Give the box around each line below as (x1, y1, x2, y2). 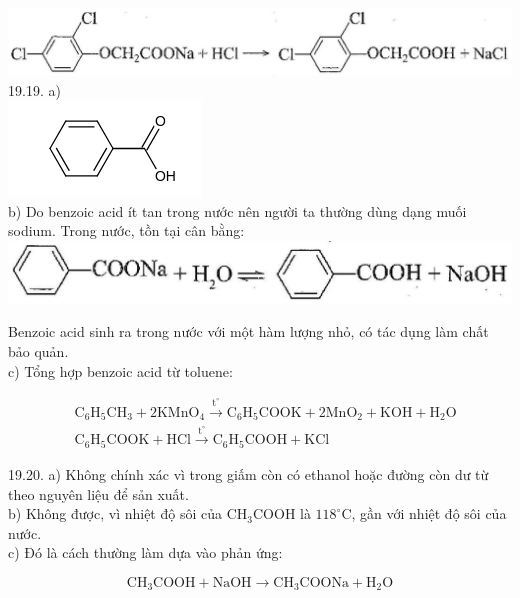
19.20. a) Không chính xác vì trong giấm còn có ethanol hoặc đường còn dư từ (8, 463, 489, 484)
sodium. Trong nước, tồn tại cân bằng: (8, 220, 245, 241)
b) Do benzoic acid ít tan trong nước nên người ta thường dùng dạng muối (8, 200, 467, 221)
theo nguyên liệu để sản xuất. (8, 483, 189, 504)
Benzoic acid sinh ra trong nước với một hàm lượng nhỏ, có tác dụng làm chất (8, 321, 489, 342)
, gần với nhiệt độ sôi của (351, 503, 507, 524)
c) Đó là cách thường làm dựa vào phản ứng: (8, 542, 283, 563)
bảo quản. (8, 341, 69, 362)
